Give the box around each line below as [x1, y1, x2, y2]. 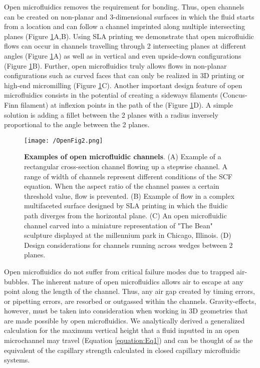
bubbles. [4, 276, 30, 286]
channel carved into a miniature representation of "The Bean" [24, 220, 213, 230]
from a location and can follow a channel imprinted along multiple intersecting [4, 21, 245, 32]
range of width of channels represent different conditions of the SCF [24, 171, 232, 181]
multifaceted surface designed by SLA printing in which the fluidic [24, 200, 228, 211]
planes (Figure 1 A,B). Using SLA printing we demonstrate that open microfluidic [4, 31, 254, 41]
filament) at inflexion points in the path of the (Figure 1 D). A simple [21, 99, 233, 110]
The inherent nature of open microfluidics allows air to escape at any [32, 276, 243, 286]
